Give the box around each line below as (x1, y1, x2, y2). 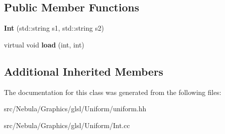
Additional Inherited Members (4, 63, 163, 79)
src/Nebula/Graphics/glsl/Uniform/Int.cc (4, 120, 130, 130)
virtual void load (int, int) (4, 39, 84, 49)
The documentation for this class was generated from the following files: (4, 87, 222, 97)
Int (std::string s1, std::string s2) (4, 23, 104, 33)
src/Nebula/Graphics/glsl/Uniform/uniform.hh (4, 103, 147, 114)
